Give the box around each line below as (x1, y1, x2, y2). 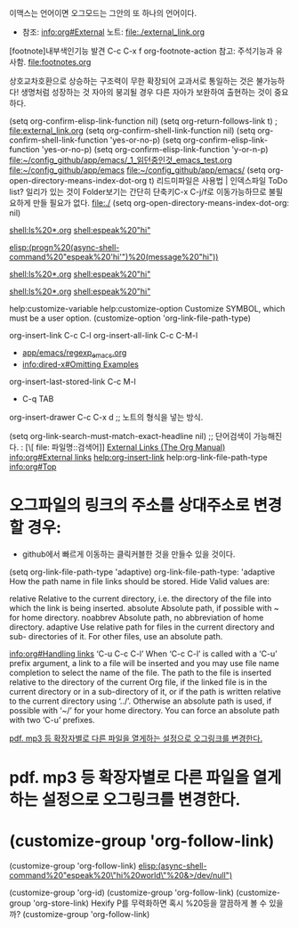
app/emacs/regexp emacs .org (21, 347, 127, 360)
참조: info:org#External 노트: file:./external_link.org (21, 27, 205, 37)
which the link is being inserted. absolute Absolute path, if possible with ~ (9, 602, 280, 613)
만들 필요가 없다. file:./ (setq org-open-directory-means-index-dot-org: (32, 198, 290, 208)
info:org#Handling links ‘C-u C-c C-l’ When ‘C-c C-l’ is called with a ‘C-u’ (9, 648, 278, 659)
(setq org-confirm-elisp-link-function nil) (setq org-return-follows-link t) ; (9, 116, 278, 126)
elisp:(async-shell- (138, 860, 207, 871)
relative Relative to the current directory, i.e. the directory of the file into (9, 593, 272, 604)
